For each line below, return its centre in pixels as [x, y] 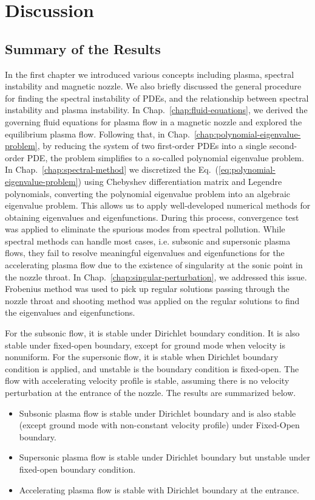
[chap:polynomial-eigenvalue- [247, 134]
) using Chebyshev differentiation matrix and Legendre [180, 181]
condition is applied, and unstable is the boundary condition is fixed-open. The [152, 368]
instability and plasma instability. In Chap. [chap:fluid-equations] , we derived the [156, 110]
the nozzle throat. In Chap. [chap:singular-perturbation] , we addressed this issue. [156, 276]
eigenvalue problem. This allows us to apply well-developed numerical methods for [158, 205]
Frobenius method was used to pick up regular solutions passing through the [147, 289]
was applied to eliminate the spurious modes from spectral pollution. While [145, 229]
